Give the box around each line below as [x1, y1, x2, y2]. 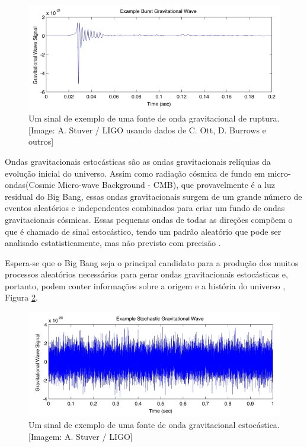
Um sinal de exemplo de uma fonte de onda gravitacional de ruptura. [28, 112, 280, 124]
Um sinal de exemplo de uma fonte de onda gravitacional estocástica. [28, 419, 280, 431]
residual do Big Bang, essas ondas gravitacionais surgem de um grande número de [5, 190, 302, 202]
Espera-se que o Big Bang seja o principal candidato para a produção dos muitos [5, 256, 299, 269]
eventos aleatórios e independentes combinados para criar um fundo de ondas [5, 202, 285, 214]
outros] [28, 135, 54, 148]
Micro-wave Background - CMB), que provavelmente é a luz [57, 178, 275, 191]
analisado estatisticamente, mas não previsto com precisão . [5, 237, 221, 249]
